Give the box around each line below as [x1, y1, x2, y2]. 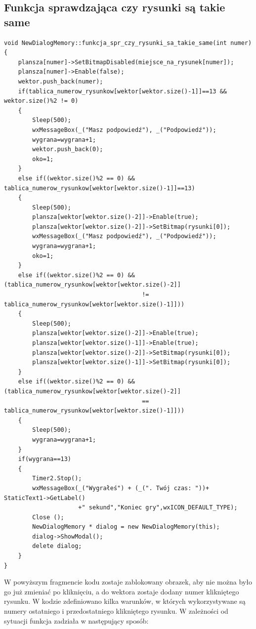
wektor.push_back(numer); [18, 78, 103, 85]
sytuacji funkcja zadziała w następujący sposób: [4, 615, 149, 626]
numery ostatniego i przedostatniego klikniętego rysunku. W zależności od [4, 606, 228, 616]
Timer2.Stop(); [32, 475, 82, 482]
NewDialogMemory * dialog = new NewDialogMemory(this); [32, 523, 220, 531]
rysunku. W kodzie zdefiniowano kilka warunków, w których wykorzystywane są [4, 596, 246, 606]
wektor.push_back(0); [32, 146, 103, 153]
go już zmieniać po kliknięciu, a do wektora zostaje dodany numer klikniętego [4, 586, 239, 596]
